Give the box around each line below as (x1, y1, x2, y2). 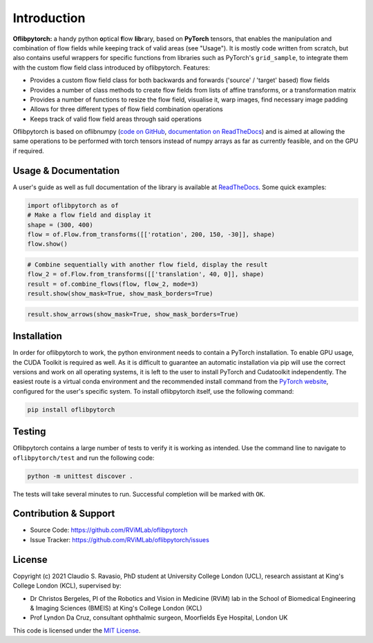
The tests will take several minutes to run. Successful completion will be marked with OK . (12, 490, 265, 498)
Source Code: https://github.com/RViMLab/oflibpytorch (30, 526, 188, 535)
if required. (12, 146, 44, 155)
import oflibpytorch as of (27, 201, 119, 209)
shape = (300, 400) (27, 221, 93, 229)
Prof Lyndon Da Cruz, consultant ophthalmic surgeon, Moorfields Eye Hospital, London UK (30, 613, 288, 622)
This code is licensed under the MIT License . (12, 626, 141, 635)
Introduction (12, 10, 86, 26)
